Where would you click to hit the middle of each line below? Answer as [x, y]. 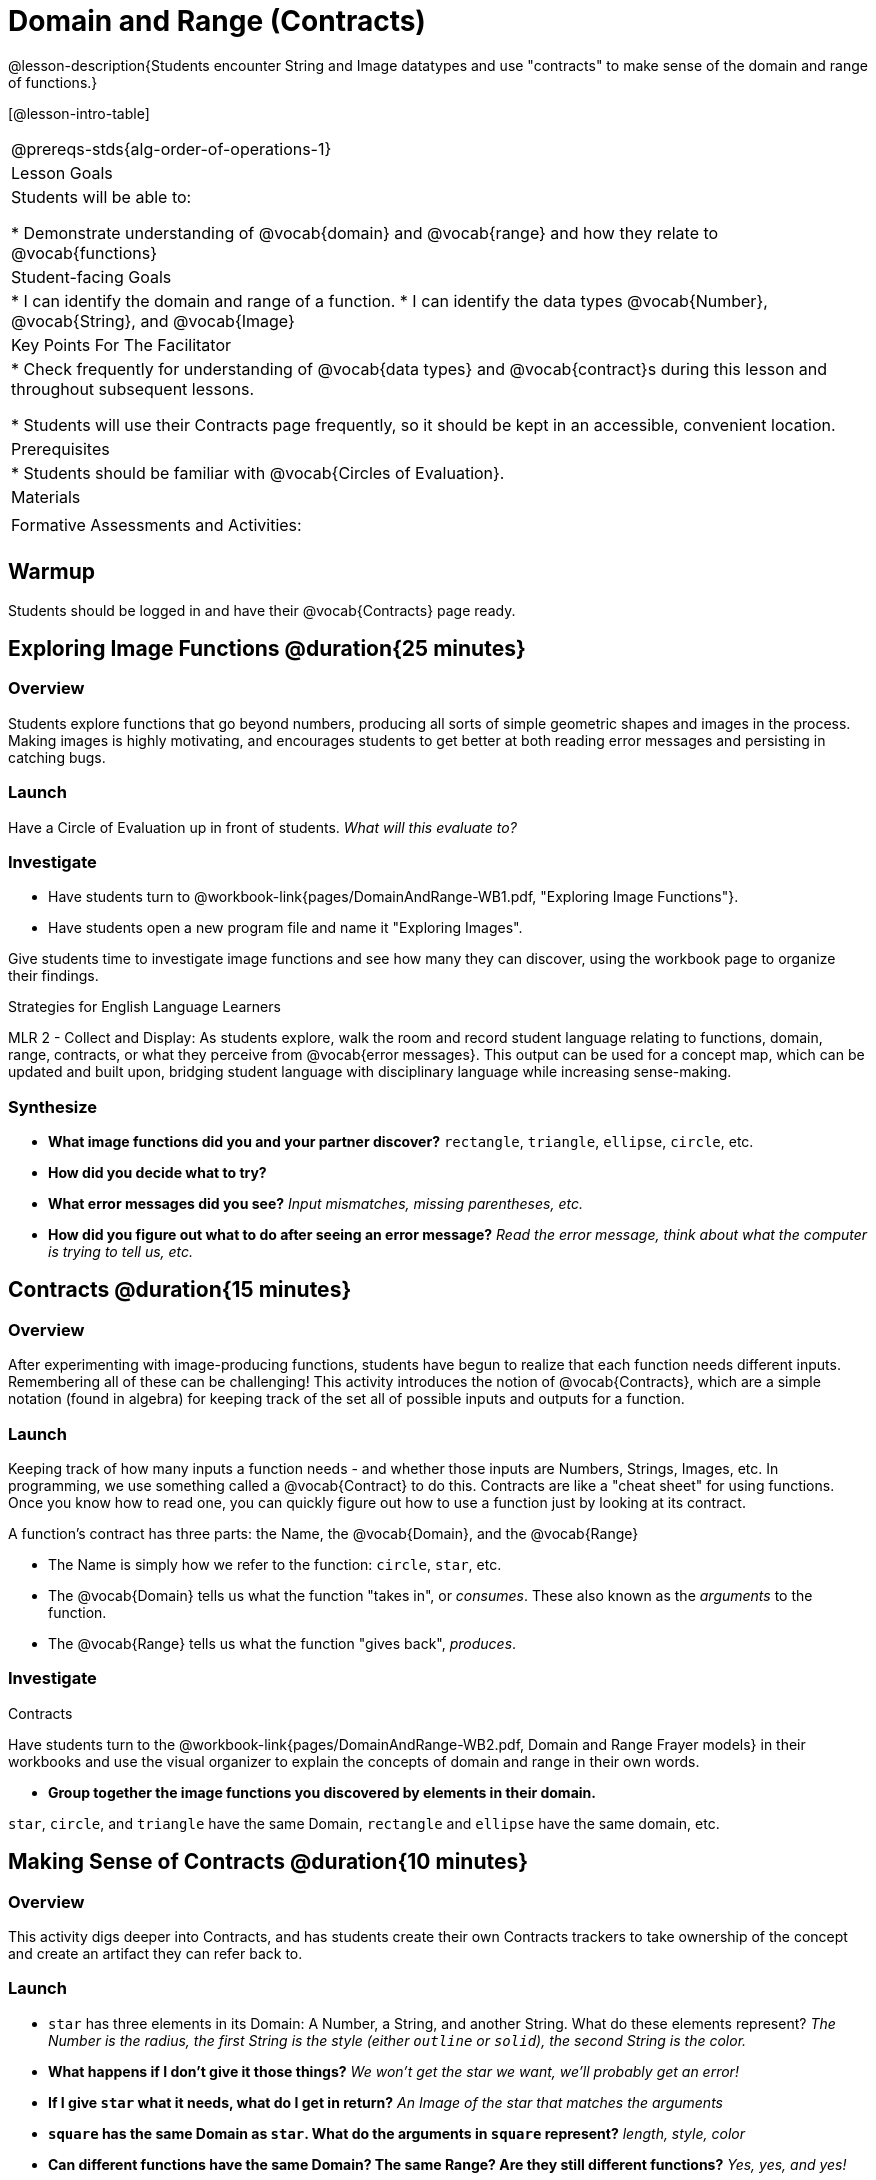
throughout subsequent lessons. [133, 388]
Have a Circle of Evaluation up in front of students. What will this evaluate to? [262, 827]
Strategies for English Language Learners [144, 1007]
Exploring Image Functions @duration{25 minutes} [267, 649]
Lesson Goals [62, 172]
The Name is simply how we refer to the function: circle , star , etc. [275, 1565]
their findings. [53, 976]
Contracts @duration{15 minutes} [180, 1290]
